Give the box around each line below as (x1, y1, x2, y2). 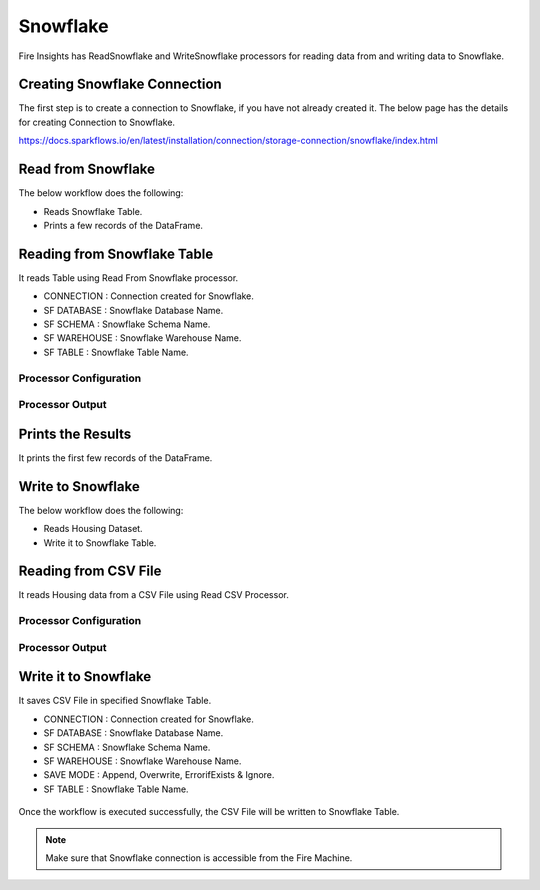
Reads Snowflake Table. (43, 205, 143, 217)
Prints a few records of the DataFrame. (43, 219, 204, 231)
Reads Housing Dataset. (43, 523, 144, 535)
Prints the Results (18, 425, 132, 442)
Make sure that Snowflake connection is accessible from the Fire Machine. (45, 851, 353, 864)
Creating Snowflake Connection (18, 76, 222, 93)
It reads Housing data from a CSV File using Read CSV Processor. (18, 589, 289, 601)
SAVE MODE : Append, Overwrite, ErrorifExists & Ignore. (43, 769, 275, 781)
